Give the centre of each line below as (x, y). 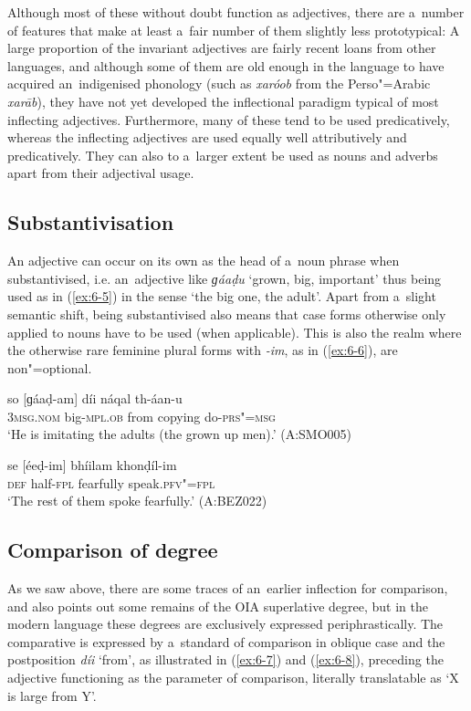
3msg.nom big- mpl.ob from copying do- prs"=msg (141, 416)
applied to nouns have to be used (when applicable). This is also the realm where (235, 332)
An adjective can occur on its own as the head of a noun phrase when (204, 261)
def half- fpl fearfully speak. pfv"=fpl (111, 482)
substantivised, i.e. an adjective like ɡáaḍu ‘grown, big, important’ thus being (225, 278)
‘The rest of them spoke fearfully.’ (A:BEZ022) (137, 501)
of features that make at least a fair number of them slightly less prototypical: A (234, 30)
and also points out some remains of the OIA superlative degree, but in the (218, 606)
